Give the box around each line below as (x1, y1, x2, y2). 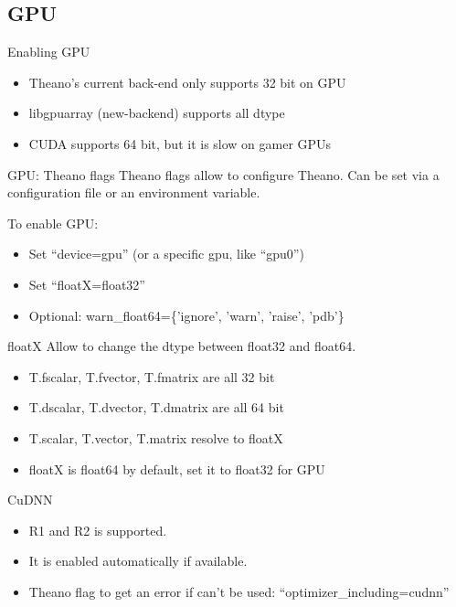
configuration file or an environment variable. (7, 183, 260, 202)
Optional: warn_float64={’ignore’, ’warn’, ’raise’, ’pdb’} (28, 305, 345, 325)
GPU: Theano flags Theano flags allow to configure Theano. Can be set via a (7, 165, 440, 184)
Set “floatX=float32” (28, 274, 145, 293)
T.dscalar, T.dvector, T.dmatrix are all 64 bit (28, 398, 284, 417)
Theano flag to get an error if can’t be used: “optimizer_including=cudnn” (28, 581, 450, 601)
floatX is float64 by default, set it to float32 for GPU (28, 459, 325, 478)
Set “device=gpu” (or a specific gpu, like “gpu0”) (28, 244, 304, 263)
